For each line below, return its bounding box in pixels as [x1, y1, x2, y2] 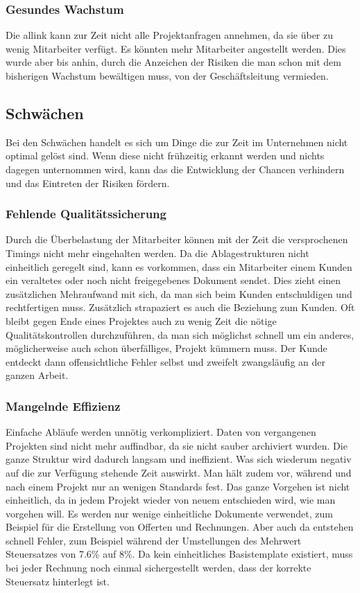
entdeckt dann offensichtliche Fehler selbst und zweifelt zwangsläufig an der [6, 354, 326, 369]
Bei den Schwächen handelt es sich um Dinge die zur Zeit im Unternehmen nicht [6, 134, 348, 149]
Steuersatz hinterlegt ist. [6, 574, 110, 588]
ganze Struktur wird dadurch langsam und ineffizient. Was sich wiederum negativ [6, 452, 352, 466]
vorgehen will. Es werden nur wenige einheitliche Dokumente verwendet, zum [6, 506, 333, 520]
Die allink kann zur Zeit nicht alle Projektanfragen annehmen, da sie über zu [6, 28, 333, 42]
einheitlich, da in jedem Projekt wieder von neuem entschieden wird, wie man [6, 493, 336, 507]
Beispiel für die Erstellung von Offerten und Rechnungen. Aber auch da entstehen [6, 520, 354, 534]
